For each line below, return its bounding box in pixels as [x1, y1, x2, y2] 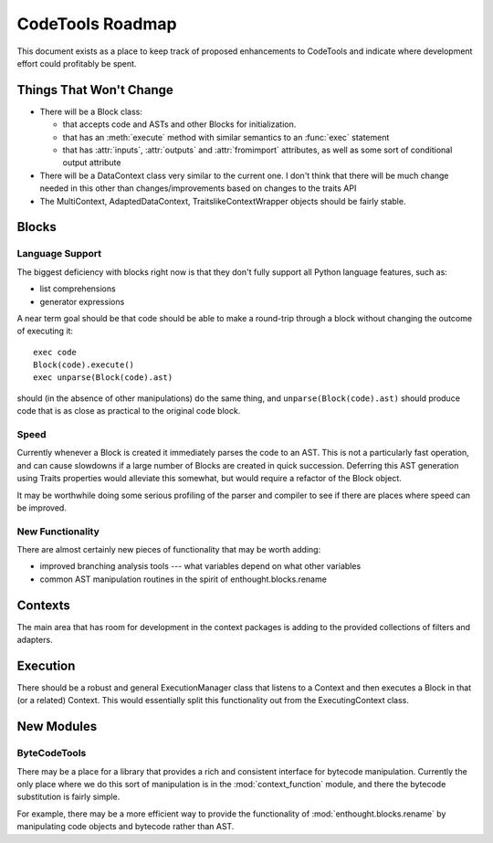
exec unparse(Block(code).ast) [33, 373, 173, 383]
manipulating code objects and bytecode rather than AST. [16, 821, 235, 832]
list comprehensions [39, 283, 116, 294]
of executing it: [16, 325, 73, 337]
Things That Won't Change [16, 82, 173, 98]
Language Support [16, 248, 102, 260]
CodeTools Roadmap [16, 14, 177, 34]
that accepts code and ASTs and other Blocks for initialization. [62, 119, 297, 130]
